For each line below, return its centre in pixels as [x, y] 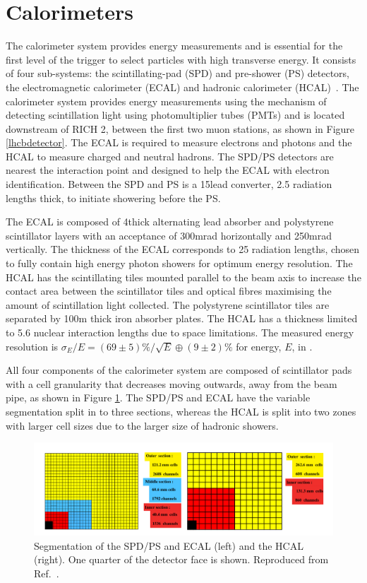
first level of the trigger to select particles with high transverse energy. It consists [181, 59]
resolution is [32, 346]
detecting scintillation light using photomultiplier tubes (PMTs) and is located [175, 115]
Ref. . [47, 573]
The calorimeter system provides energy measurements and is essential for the [174, 46]
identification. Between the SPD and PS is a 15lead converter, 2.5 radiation [169, 184]
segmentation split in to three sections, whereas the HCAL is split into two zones [181, 411]
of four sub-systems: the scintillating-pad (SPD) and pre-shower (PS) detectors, [178, 73]
